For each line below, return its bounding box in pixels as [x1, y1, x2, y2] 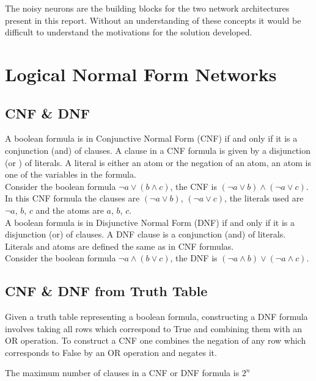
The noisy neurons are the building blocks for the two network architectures [5, 2, 290, 14]
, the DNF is [170, 252, 218, 264]
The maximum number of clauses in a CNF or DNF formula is [5, 366, 240, 379]
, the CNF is [170, 180, 217, 192]
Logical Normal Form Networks [5, 61, 277, 86]
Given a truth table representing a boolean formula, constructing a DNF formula [5, 310, 308, 323]
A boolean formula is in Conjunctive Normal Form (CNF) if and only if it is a [5, 132, 298, 145]
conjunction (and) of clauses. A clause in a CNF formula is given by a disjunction [5, 143, 310, 156]
